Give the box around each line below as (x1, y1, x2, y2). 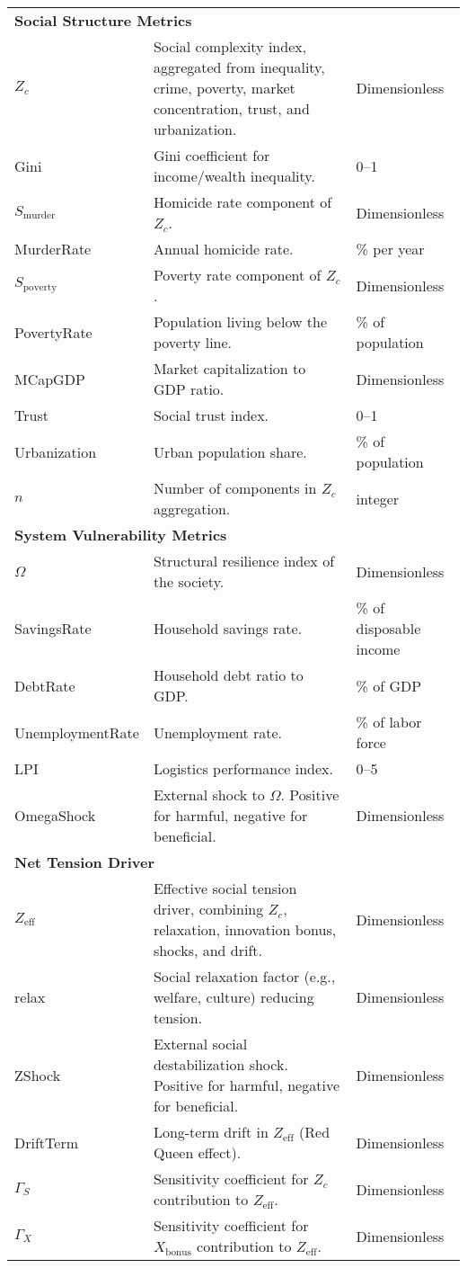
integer (356, 487, 400, 509)
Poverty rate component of (153, 264, 322, 285)
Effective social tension (153, 878, 297, 898)
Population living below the (153, 311, 328, 332)
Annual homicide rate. (153, 238, 294, 259)
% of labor (356, 711, 422, 732)
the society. (153, 571, 225, 592)
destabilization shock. (153, 1054, 288, 1075)
